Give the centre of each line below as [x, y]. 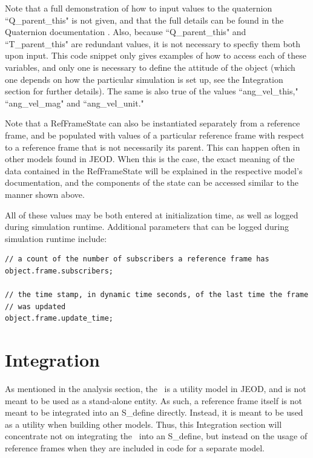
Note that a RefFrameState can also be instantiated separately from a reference [153, 123]
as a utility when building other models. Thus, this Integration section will [143, 424]
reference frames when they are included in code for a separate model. [135, 447]
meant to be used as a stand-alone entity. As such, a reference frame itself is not [153, 400]
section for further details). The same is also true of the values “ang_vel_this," [152, 91]
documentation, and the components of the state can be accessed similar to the [152, 182]
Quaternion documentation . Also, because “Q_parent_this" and [126, 32]
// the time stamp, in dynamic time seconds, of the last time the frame [157, 295]
